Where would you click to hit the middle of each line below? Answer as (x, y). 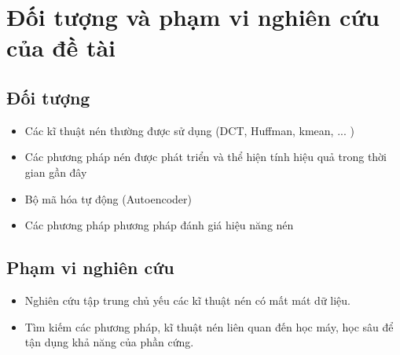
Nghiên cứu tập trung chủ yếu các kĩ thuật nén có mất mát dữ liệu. (187, 300)
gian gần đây (56, 172)
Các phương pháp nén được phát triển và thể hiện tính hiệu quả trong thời (206, 157)
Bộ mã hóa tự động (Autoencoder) (108, 198)
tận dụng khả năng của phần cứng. (109, 342)
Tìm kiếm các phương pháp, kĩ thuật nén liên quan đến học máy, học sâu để (209, 326)
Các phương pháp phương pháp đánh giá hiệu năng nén (159, 225)
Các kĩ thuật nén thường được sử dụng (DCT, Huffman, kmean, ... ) (189, 130)
